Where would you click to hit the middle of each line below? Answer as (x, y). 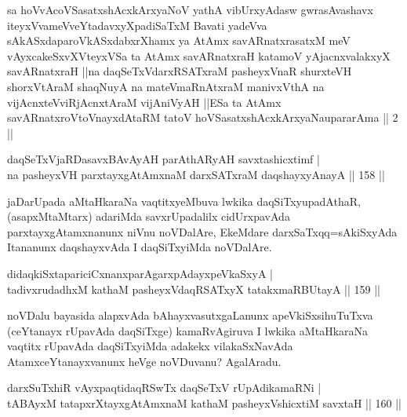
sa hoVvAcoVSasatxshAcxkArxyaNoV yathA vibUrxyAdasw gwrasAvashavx (190, 9)
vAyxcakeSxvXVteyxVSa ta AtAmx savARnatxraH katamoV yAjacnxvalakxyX (199, 55)
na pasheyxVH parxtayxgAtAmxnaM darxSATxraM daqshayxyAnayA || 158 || (196, 174)
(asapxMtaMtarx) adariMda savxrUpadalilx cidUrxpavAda (149, 216)
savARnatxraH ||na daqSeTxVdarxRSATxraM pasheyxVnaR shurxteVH (180, 71)
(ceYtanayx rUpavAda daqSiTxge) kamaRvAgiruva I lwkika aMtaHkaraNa (188, 330)
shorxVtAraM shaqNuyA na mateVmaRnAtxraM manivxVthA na (166, 86)
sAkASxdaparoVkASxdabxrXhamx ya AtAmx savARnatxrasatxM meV (179, 40)
